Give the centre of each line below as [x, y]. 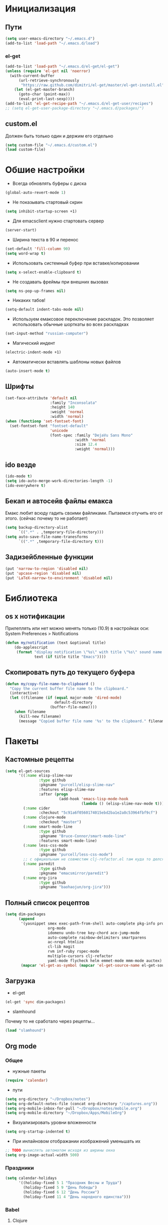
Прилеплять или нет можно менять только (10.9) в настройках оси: [77, 628]
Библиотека [31, 598]
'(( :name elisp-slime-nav [45, 776]
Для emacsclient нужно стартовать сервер [58, 221]
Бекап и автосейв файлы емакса [59, 501]
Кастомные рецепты [39, 759]
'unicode [59, 430]
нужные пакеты [29, 1071]
